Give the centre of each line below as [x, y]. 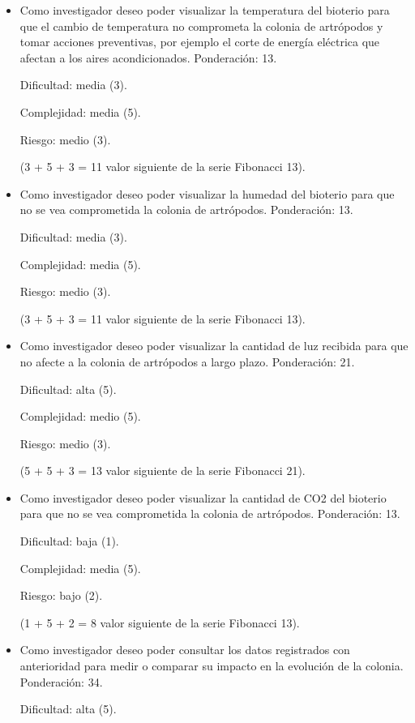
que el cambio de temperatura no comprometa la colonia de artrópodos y [201, 26]
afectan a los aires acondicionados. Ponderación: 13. [148, 57]
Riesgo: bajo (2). [61, 595]
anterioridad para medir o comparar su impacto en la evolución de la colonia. [212, 666]
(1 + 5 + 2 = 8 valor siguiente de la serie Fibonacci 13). [160, 622]
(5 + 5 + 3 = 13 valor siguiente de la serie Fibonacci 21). [163, 471]
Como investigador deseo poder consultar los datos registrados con [185, 650]
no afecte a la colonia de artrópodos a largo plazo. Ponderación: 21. [187, 361]
